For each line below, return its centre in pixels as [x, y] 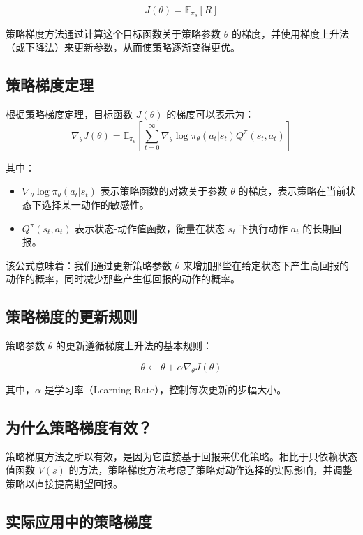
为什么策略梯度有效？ [79, 427]
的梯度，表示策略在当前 [292, 191]
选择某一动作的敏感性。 [95, 205]
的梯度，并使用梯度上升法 [290, 33]
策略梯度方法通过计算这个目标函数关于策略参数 [113, 33]
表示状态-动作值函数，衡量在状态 [150, 228]
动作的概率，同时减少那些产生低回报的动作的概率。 [123, 279]
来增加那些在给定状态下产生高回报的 [266, 265]
